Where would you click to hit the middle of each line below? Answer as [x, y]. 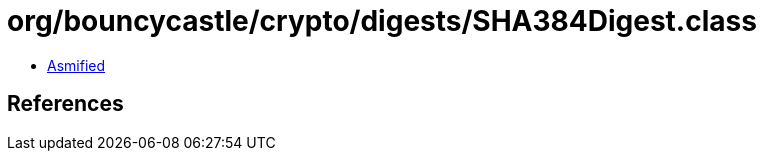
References [65, 104]
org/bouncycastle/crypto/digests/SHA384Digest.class [382, 21]
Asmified [76, 65]
